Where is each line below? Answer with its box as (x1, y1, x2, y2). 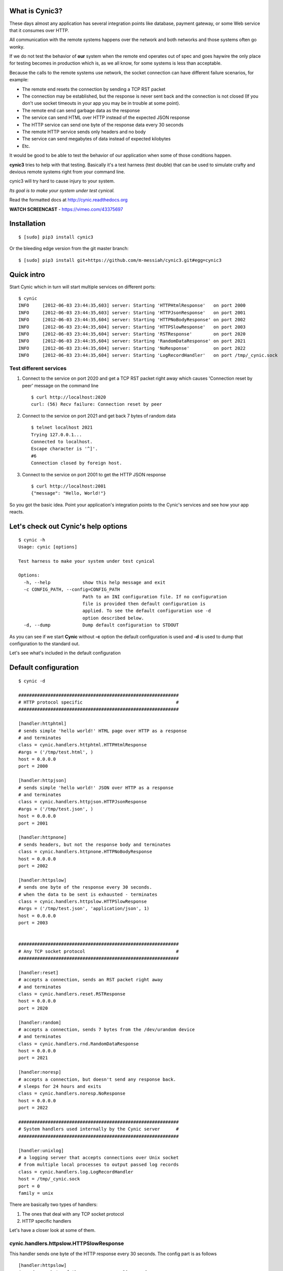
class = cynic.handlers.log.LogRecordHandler (18, 1169, 134, 1174)
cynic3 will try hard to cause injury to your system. (9, 178, 115, 184)
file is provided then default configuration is (82, 601, 206, 607)
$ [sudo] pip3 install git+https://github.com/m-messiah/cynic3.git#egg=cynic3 (18, 257, 222, 263)
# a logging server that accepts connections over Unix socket (18, 1155, 179, 1160)
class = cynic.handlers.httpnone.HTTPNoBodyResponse (18, 849, 152, 855)
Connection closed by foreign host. (31, 460, 122, 466)
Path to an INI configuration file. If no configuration (82, 594, 227, 599)
